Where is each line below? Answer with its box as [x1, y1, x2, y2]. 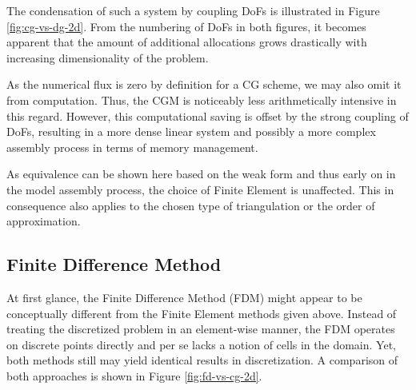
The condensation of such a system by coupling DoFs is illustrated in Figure [6, 2, 380, 18]
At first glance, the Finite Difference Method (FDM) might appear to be [6, 289, 362, 305]
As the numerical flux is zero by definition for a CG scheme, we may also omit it [6, 76, 402, 93]
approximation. [6, 213, 81, 229]
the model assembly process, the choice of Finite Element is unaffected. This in [6, 181, 394, 197]
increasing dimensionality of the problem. [6, 49, 209, 66]
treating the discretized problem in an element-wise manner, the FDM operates [6, 320, 395, 337]
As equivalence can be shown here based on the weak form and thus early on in [6, 165, 396, 182]
